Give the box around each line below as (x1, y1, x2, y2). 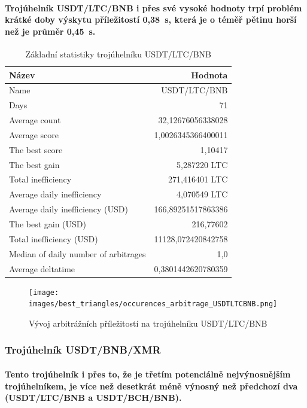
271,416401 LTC (168, 173, 228, 185)
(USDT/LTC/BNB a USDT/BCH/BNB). (5, 391, 182, 404)
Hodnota (191, 68, 228, 81)
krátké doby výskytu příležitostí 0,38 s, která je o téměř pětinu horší (5, 13, 297, 26)
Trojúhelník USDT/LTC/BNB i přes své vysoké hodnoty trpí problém (5, 1, 302, 14)
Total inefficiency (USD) (9, 232, 98, 245)
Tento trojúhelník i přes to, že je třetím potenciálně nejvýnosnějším (5, 367, 291, 380)
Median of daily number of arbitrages (9, 247, 146, 260)
